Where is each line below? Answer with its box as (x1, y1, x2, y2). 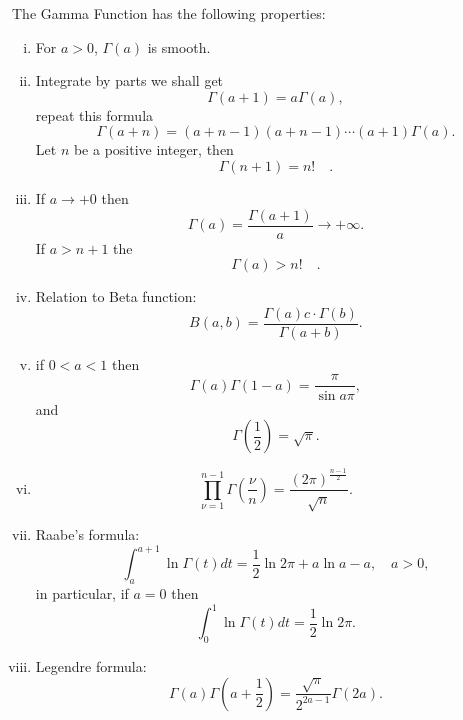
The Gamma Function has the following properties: (12, 3, 326, 23)
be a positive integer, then (73, 139, 234, 160)
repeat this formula (35, 104, 154, 125)
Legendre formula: (35, 656, 147, 677)
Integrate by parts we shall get (35, 70, 224, 91)
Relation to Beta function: (35, 286, 197, 307)
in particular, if (35, 583, 129, 604)
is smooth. (147, 36, 211, 57)
